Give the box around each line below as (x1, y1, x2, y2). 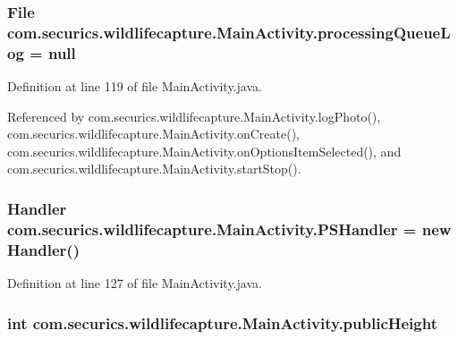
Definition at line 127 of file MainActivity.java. (7, 274, 262, 292)
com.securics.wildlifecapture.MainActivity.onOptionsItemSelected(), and (7, 141, 402, 160)
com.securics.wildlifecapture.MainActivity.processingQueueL (7, 21, 451, 43)
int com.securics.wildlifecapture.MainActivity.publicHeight (7, 311, 437, 334)
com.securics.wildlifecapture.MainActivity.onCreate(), (7, 124, 300, 143)
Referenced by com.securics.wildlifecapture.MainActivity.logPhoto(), (7, 106, 381, 125)
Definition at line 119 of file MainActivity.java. (7, 77, 262, 96)
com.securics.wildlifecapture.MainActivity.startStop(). (7, 159, 301, 178)
